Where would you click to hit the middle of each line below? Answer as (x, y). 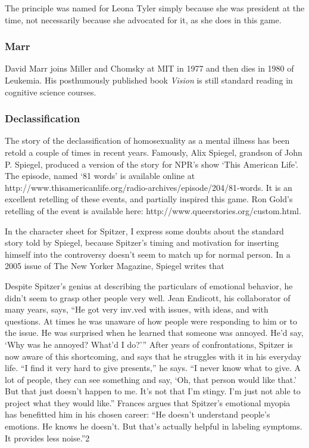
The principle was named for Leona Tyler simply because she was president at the (155, 8)
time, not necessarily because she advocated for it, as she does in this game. (143, 19)
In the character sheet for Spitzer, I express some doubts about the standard (144, 231)
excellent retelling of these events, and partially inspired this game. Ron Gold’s (149, 199)
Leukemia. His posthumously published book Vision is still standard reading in (149, 80)
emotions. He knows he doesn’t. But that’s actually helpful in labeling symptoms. (154, 426)
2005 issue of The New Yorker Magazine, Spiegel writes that (115, 266)
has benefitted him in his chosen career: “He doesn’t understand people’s (138, 414)
